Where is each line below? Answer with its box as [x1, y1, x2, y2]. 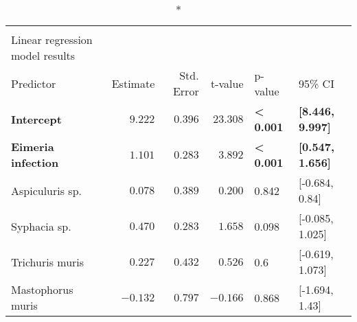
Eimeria [11, 139, 54, 154]
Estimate [111, 75, 155, 91]
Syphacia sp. [11, 218, 71, 234]
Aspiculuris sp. [11, 182, 82, 198]
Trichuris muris [11, 253, 84, 270]
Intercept [11, 111, 62, 127]
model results [11, 47, 76, 63]
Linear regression [11, 32, 93, 47]
